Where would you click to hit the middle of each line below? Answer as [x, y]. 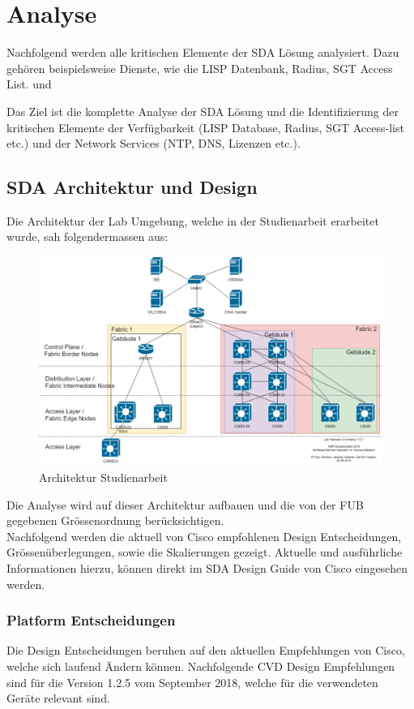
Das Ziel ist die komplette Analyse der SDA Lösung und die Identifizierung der [203, 111]
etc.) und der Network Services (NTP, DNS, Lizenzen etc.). [154, 143]
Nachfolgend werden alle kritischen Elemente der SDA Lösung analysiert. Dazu [203, 52]
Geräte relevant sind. [58, 698]
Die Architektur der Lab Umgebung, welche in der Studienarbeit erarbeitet [193, 220]
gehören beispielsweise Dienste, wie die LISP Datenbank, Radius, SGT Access [200, 68]
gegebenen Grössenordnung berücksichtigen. [115, 520]
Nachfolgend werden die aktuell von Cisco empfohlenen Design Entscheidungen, [204, 536]
